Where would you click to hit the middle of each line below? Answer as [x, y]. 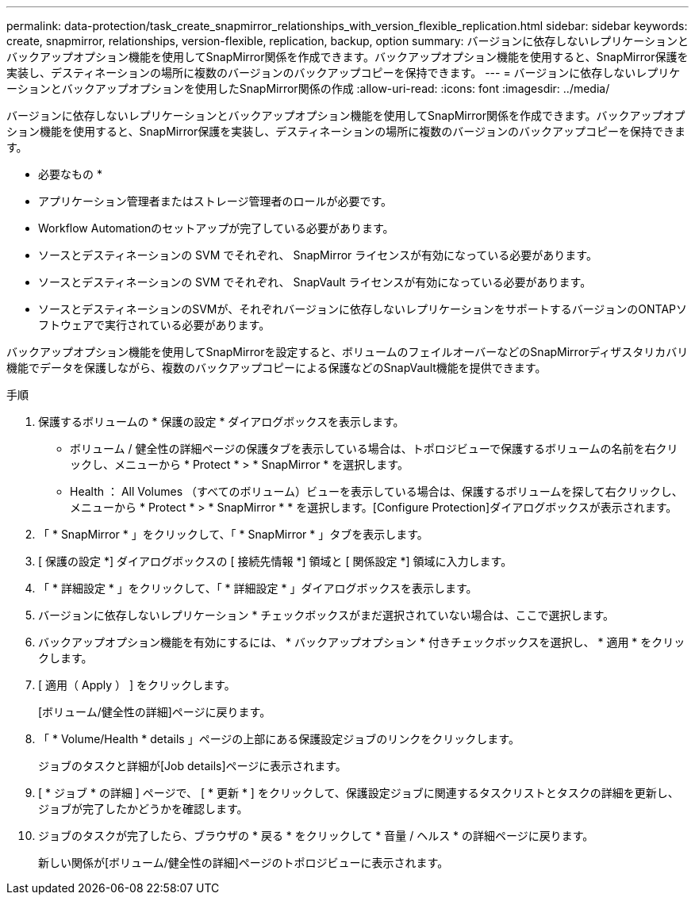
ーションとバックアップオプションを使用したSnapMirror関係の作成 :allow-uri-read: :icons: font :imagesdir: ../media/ [308, 88]
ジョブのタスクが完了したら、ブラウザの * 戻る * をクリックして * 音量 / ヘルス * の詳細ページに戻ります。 [316, 836]
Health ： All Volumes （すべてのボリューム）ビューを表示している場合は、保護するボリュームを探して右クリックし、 [376, 491]
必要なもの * [70, 174]
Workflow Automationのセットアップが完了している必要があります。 [216, 228]
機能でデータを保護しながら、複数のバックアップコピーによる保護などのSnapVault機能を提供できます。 [276, 368]
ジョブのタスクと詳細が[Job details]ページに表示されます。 [192, 766]
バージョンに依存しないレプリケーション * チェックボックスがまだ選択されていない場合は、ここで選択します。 [326, 615]
